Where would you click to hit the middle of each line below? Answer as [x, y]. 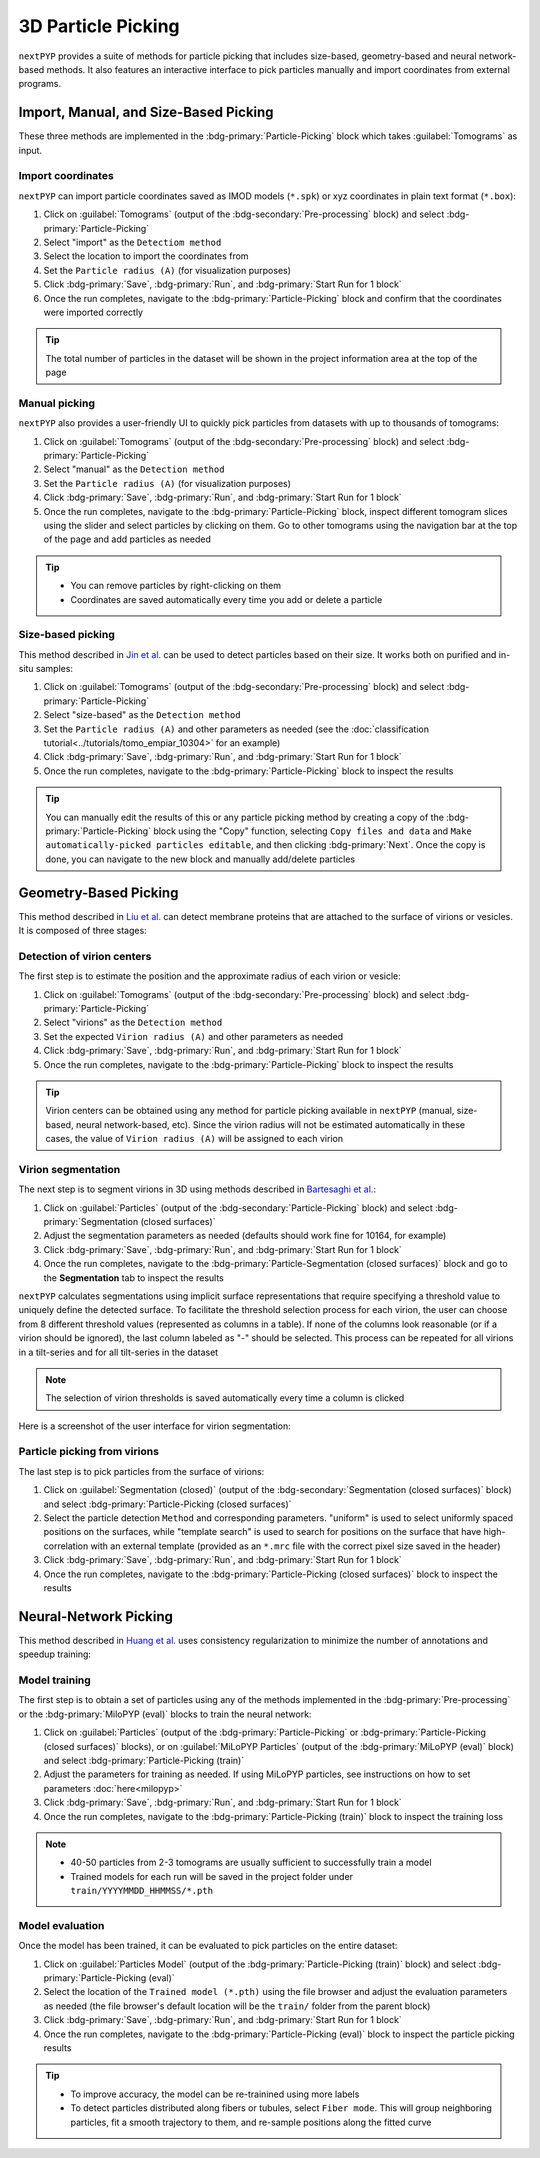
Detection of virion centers [85, 956]
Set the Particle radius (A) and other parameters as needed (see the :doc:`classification [236, 729]
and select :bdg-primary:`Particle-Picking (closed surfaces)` [167, 1504]
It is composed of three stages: [82, 931]
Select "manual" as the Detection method [134, 469]
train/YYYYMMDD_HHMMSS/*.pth [142, 1891]
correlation [66, 1546]
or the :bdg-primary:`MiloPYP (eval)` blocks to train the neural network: [165, 1714]
